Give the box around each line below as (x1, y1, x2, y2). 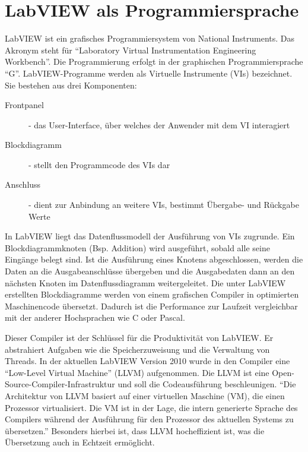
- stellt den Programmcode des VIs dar (28, 158, 170, 170)
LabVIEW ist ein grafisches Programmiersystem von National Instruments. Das (5, 32, 295, 45)
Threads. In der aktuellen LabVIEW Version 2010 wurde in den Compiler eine (5, 355, 290, 367)
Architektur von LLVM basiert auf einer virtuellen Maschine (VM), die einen (5, 389, 285, 402)
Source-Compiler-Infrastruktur (5, 378, 115, 390)
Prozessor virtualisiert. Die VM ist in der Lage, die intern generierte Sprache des (5, 401, 298, 413)
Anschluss (5, 178, 41, 191)
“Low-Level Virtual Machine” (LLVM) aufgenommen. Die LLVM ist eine (5, 366, 269, 378)
